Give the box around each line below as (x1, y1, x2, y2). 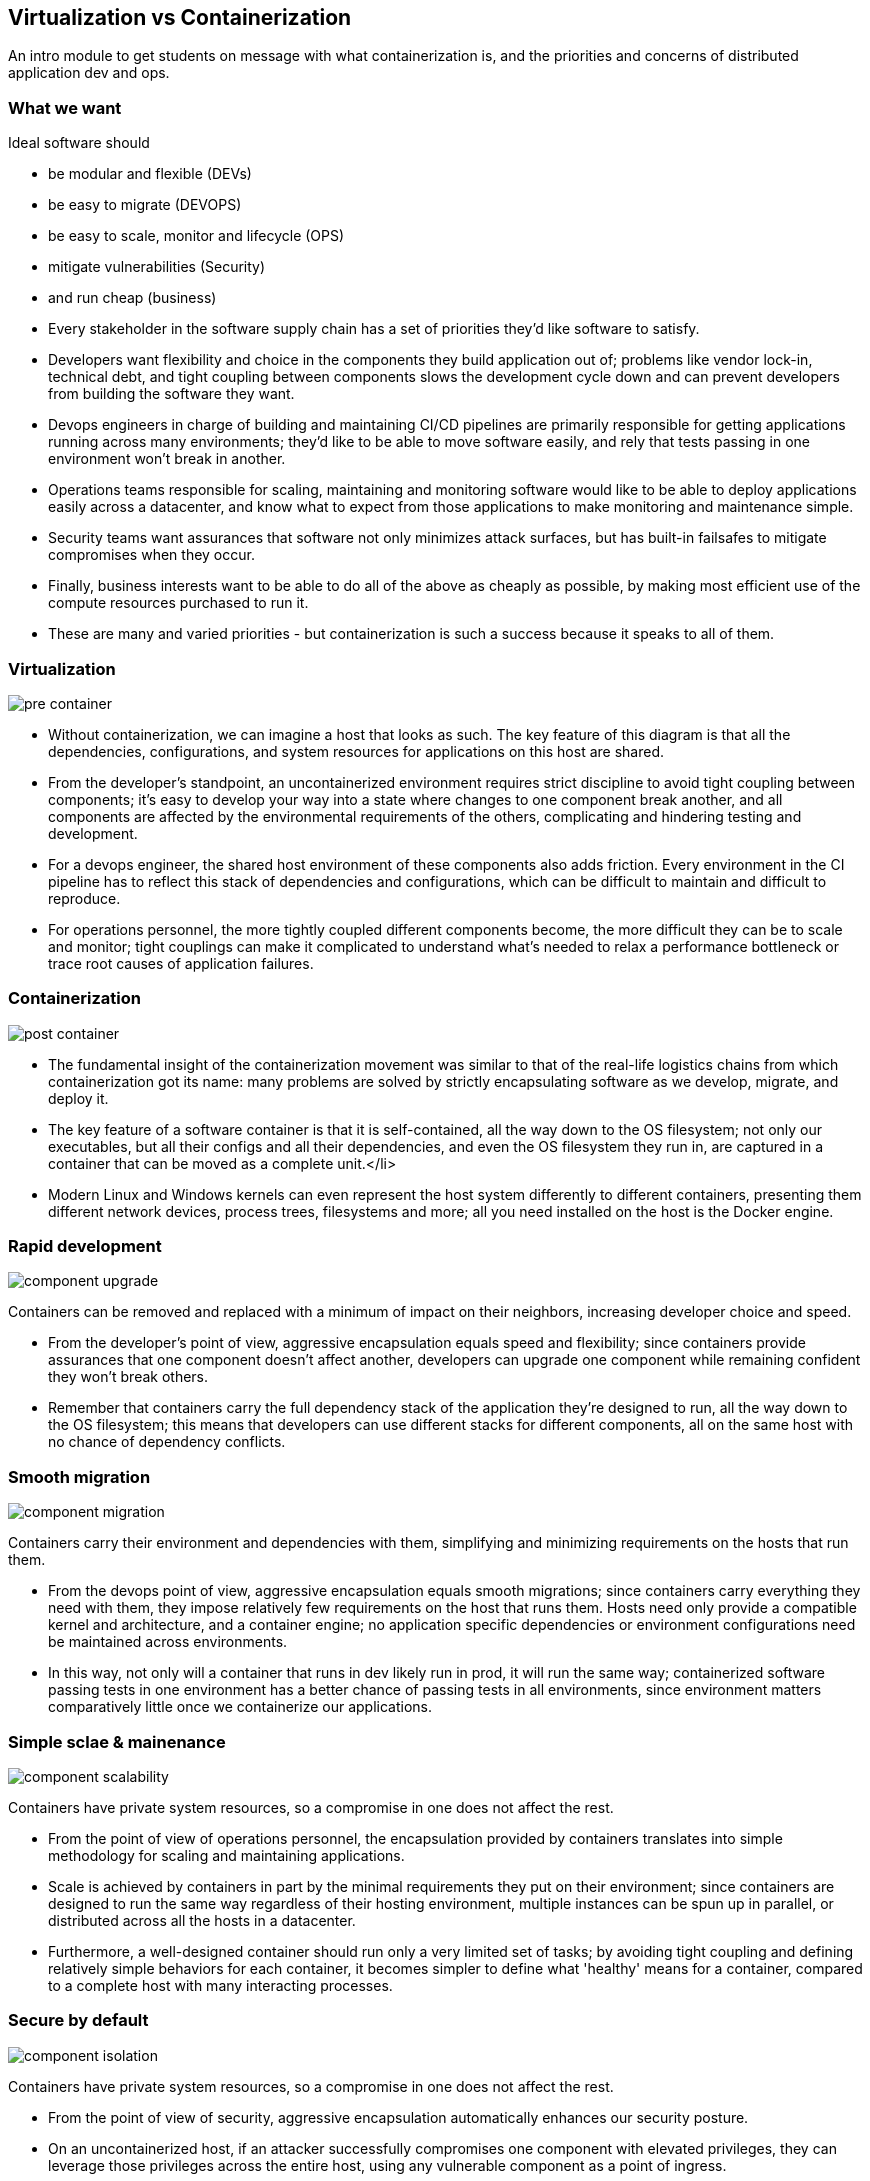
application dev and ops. (8, 64, 170, 82)
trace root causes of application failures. (48, 954, 314, 972)
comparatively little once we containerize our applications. (48, 1698, 432, 1716)
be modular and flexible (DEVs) (48, 165, 252, 183)
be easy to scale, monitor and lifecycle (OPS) (48, 227, 345, 245)
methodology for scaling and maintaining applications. (48, 1846, 405, 1864)
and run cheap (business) (48, 289, 217, 307)
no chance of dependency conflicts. (48, 1433, 286, 1451)
